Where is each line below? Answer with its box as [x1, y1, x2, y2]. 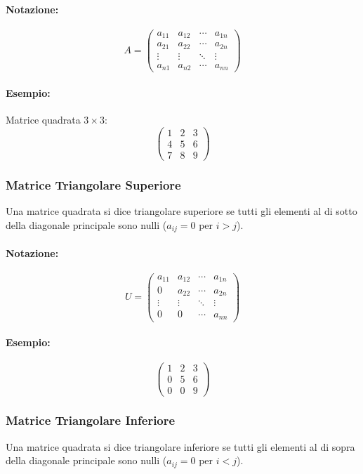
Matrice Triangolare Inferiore [6, 412, 176, 429]
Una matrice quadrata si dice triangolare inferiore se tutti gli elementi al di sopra [6, 439, 355, 454]
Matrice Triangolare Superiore [6, 176, 181, 193]
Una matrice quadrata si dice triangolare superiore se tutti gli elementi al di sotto [6, 204, 357, 218]
